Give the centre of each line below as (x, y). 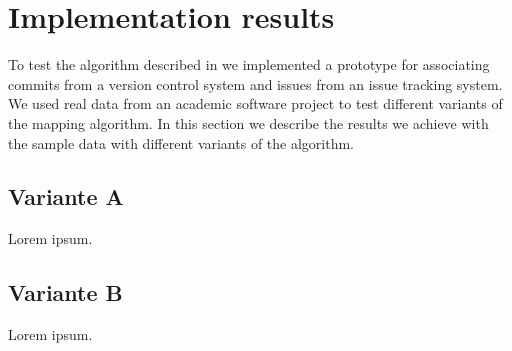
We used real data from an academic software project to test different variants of (255, 103)
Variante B (65, 292)
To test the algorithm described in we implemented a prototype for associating (249, 64)
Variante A (66, 196)
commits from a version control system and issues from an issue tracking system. (255, 83)
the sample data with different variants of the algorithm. (181, 142)
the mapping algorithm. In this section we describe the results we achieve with (248, 122)
